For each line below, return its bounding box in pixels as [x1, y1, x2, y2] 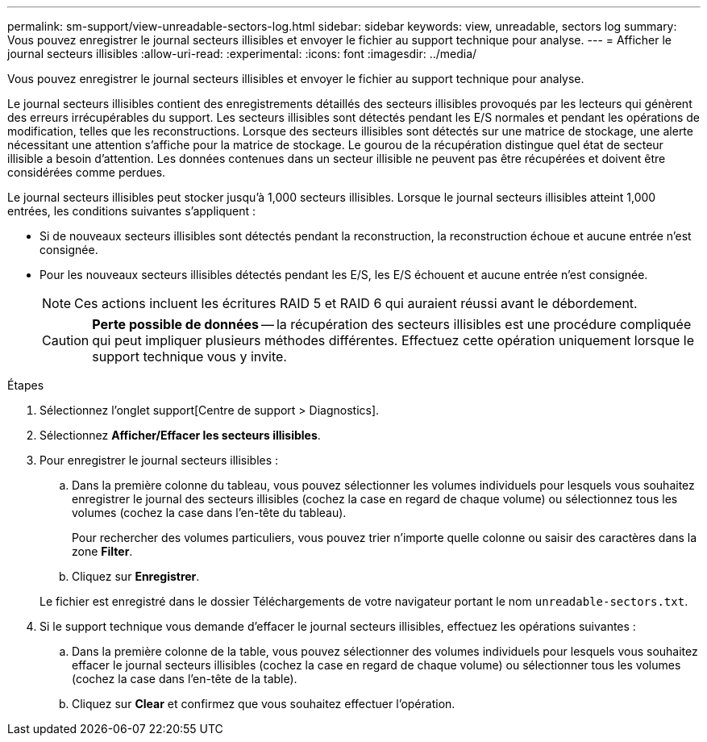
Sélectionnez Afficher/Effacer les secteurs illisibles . [40, 428, 321, 442]
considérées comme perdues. [7, 165, 166, 179]
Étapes [7, 378, 44, 392]
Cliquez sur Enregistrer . [72, 569, 200, 583]
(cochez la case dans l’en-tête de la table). [72, 672, 297, 686]
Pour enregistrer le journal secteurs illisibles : [40, 453, 279, 467]
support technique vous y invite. [92, 348, 287, 365]
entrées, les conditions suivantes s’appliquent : [7, 204, 256, 218]
